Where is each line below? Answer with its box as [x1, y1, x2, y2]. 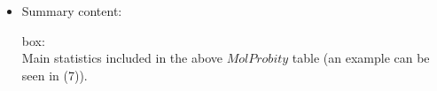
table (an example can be [292, 49, 430, 67]
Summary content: [21, 2, 122, 19]
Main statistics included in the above [21, 49, 222, 67]
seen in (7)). [21, 65, 88, 84]
